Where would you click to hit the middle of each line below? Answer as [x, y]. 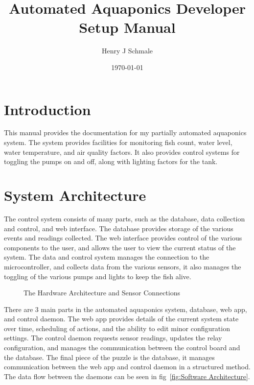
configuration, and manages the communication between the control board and [122, 348]
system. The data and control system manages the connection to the [107, 257]
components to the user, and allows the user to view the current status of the [120, 247]
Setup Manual [127, 27]
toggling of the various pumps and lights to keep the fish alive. [98, 276]
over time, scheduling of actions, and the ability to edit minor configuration [117, 328]
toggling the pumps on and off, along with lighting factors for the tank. [111, 161]
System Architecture [75, 195]
